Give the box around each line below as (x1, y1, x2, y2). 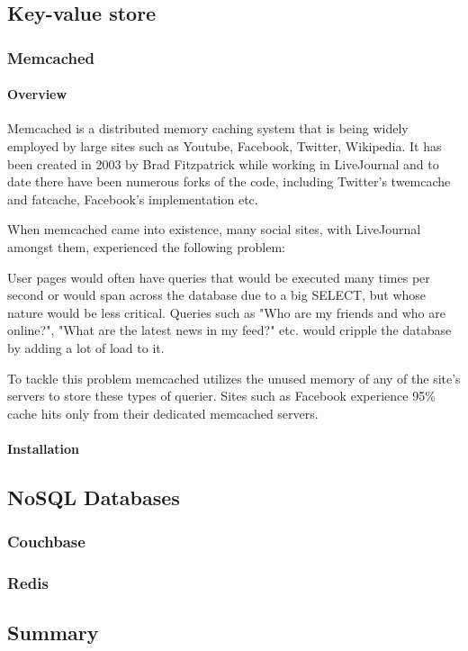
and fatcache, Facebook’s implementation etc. (7, 189, 258, 208)
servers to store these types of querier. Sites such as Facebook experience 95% (7, 386, 436, 405)
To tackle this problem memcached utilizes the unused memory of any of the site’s (7, 368, 461, 387)
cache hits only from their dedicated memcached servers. (7, 403, 319, 422)
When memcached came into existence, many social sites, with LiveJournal (7, 220, 421, 239)
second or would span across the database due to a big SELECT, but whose (7, 285, 427, 304)
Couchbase (7, 530, 85, 553)
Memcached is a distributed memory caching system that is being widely (7, 119, 409, 138)
